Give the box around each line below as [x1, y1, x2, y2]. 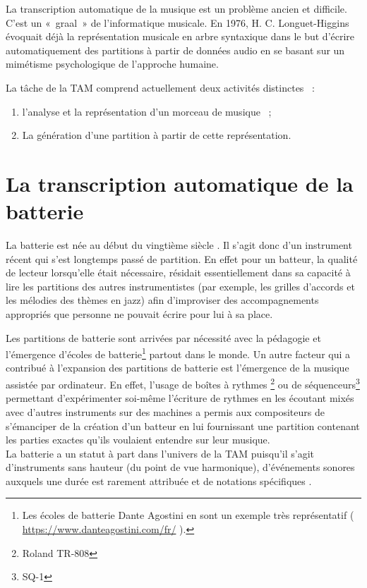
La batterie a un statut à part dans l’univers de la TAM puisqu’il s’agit [6, 446, 315, 460]
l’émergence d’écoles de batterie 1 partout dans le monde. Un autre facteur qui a [6, 345, 351, 361]
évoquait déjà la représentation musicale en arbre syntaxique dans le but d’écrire [6, 29, 355, 44]
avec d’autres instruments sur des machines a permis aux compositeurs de [6, 404, 325, 419]
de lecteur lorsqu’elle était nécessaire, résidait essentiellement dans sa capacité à [6, 265, 351, 280]
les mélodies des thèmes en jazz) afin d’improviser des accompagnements [6, 293, 319, 307]
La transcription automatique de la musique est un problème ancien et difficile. [6, 1, 347, 16]
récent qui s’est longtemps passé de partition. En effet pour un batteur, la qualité [6, 251, 358, 266]
